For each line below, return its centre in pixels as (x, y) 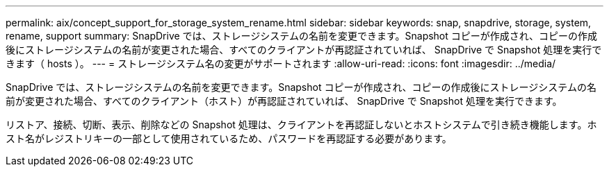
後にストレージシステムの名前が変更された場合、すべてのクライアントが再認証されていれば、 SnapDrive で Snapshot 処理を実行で (304, 50)
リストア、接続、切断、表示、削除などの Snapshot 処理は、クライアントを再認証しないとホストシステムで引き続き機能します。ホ (301, 124)
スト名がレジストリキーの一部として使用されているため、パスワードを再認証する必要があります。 (229, 138)
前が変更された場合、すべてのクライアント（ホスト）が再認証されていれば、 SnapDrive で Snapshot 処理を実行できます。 (284, 101)
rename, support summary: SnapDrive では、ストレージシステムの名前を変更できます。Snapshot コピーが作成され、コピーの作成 (301, 36)
